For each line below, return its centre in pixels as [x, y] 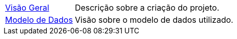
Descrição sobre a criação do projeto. [147, 8]
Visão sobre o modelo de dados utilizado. [154, 20]
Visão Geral [27, 8]
